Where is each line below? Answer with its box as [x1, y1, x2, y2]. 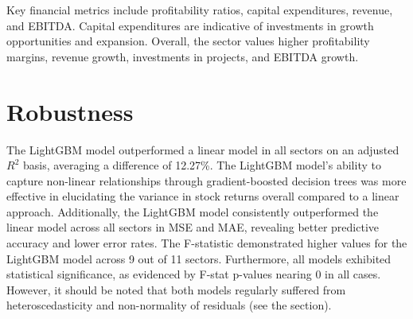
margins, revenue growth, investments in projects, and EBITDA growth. [6, 48, 359, 64]
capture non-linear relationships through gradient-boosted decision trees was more [6, 172, 407, 189]
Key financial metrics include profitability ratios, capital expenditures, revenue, [6, 2, 393, 18]
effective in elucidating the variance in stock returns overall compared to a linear [6, 188, 399, 204]
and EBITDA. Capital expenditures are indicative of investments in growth [6, 17, 374, 33]
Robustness [6, 95, 134, 127]
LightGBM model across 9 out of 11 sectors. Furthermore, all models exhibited [6, 250, 392, 266]
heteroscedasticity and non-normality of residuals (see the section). [6, 297, 332, 313]
